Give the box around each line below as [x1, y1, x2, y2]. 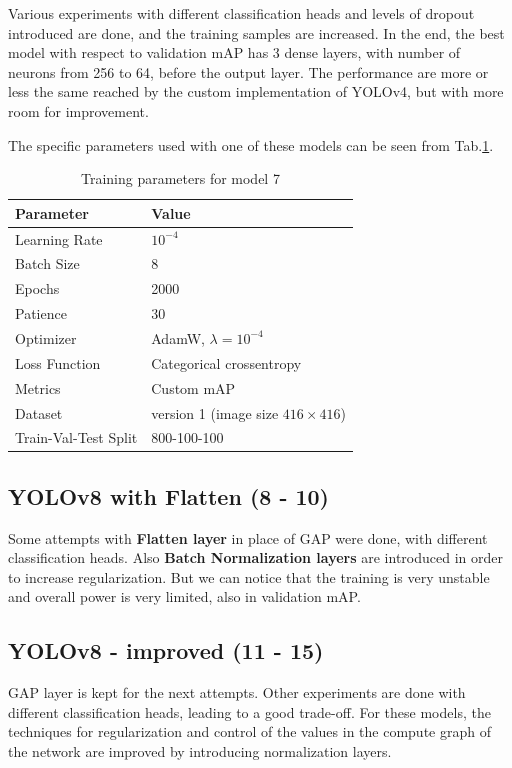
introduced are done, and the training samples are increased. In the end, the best [8, 22, 505, 43]
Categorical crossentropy [151, 352, 302, 373]
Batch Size [15, 253, 80, 274]
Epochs [15, 278, 60, 299]
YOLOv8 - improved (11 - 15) [8, 635, 324, 666]
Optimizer [15, 327, 77, 348]
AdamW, [151, 327, 205, 348]
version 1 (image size [151, 402, 279, 423]
